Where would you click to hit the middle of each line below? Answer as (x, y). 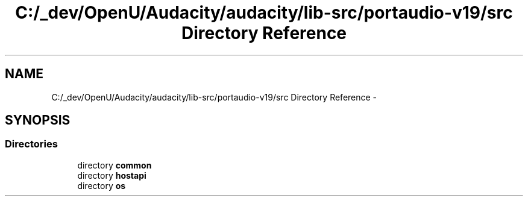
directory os (102, 185)
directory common (115, 165)
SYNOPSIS (38, 120)
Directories (31, 144)
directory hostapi (112, 175)
